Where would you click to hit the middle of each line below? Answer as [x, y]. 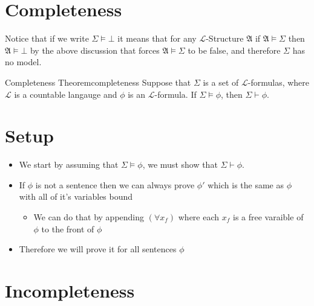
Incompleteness [70, 290]
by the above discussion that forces [95, 50]
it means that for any [157, 38]
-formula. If [175, 94]
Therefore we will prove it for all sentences [98, 249]
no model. [23, 62]
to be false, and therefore [234, 50]
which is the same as [246, 184]
